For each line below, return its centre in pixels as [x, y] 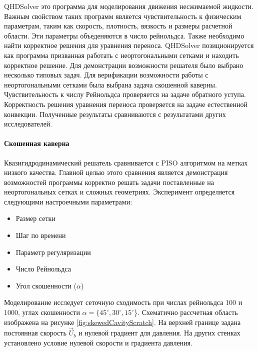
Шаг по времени [41, 235]
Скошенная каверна [37, 143]
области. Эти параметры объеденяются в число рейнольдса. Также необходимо [124, 35]
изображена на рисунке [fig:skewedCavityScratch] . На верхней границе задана [122, 322]
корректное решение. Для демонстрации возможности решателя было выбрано [124, 65]
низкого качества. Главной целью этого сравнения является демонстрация [116, 172]
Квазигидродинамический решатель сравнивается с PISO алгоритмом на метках [126, 162]
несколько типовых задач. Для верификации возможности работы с [106, 75]
